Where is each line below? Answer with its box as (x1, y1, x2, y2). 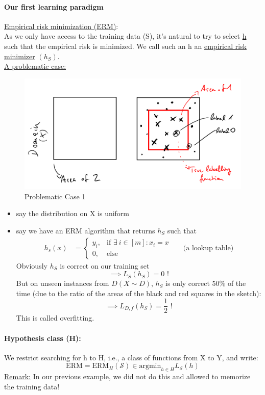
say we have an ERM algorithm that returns (16, 225, 155, 235)
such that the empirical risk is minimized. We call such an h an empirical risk (4, 40, 247, 51)
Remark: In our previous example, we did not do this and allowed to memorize (4, 371, 251, 382)
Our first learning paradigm (4, 1, 104, 12)
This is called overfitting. (16, 312, 94, 323)
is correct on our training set (60, 260, 150, 271)
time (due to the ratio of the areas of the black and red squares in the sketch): (16, 287, 261, 298)
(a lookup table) (183, 244, 234, 252)
